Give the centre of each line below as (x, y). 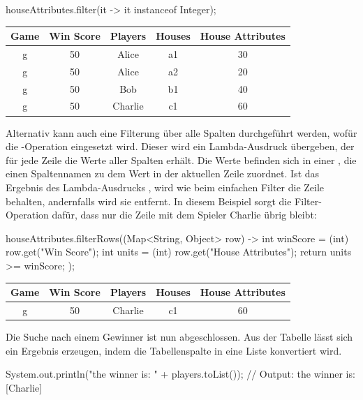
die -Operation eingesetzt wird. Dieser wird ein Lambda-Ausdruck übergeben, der (180, 146)
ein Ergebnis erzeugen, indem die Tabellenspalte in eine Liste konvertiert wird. (174, 350)
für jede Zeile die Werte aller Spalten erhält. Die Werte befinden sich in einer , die (181, 160)
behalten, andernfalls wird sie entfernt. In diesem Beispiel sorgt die (149, 201)
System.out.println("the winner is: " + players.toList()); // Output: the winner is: (180, 374)
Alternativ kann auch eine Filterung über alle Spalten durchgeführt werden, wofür (181, 132)
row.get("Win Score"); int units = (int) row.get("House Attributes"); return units (179, 252)
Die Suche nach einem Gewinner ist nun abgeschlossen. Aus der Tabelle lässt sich (179, 336)
